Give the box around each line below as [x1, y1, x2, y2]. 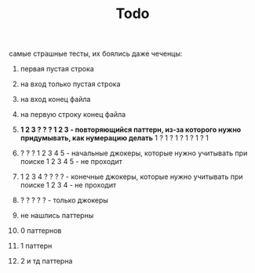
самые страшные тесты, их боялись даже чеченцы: [9, 49, 183, 59]
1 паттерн [20, 241, 53, 251]
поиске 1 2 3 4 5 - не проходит [20, 157, 122, 166]
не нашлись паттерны [20, 211, 94, 220]
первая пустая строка [20, 64, 95, 74]
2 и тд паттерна [20, 257, 73, 266]
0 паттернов [20, 226, 62, 235]
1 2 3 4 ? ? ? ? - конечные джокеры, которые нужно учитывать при [20, 172, 243, 181]
